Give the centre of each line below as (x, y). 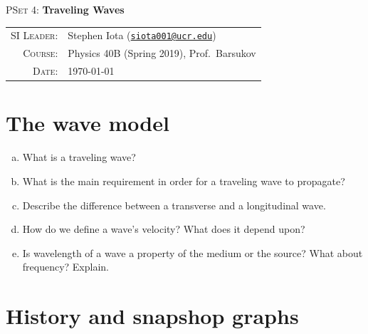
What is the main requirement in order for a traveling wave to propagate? (184, 181)
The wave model (88, 123)
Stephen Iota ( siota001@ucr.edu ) (142, 35)
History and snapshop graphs (152, 316)
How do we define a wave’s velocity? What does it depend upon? (164, 229)
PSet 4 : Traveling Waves (65, 9)
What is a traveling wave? (79, 157)
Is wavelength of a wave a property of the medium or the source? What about (193, 252)
